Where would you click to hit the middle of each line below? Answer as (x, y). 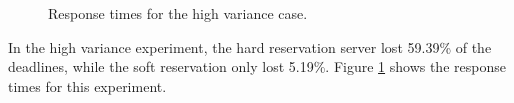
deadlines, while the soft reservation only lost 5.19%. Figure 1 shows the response (257, 66)
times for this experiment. (87, 85)
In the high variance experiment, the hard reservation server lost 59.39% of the (250, 46)
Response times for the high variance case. (178, 13)
